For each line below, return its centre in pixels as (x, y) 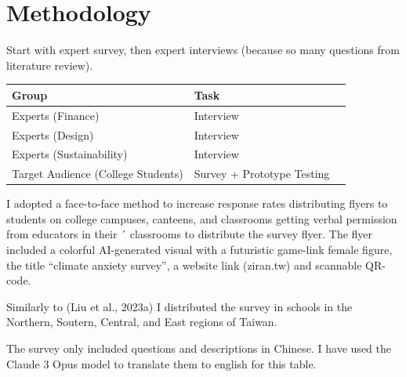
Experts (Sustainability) (70, 154)
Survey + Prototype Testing (262, 174)
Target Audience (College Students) (98, 174)
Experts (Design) (53, 134)
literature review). (50, 65)
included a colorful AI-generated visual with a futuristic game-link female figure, (199, 250)
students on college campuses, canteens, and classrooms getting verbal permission (202, 218)
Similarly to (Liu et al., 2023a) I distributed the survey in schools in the (179, 306)
